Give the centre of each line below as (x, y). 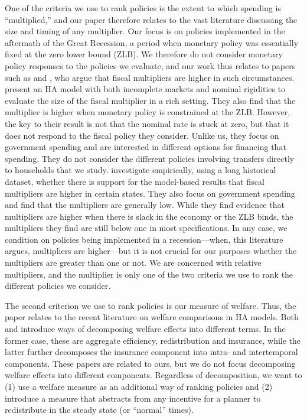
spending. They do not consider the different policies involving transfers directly (150, 158)
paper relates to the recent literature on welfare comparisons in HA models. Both (152, 317)
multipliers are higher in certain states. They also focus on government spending (150, 193)
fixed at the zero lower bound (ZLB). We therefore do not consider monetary (144, 54)
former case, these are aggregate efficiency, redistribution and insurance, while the (153, 340)
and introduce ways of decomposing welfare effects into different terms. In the (145, 329)
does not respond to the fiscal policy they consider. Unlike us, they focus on (142, 135)
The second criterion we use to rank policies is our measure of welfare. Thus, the (151, 305)
